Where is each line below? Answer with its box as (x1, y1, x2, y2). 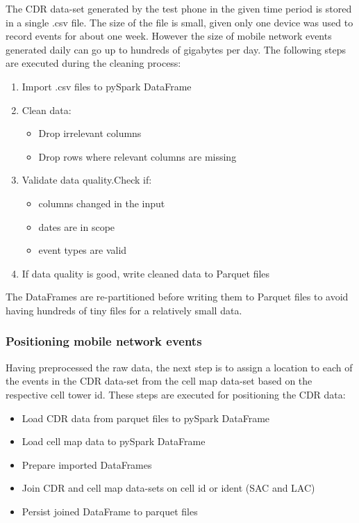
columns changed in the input (38, 195, 165, 210)
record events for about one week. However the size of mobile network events (6, 29, 332, 43)
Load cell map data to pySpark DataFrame (22, 434, 206, 449)
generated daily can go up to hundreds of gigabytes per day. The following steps (6, 42, 347, 56)
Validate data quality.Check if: (22, 172, 152, 187)
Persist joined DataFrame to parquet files (22, 504, 198, 518)
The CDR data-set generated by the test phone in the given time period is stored (6, 1, 352, 15)
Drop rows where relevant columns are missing (38, 149, 237, 163)
